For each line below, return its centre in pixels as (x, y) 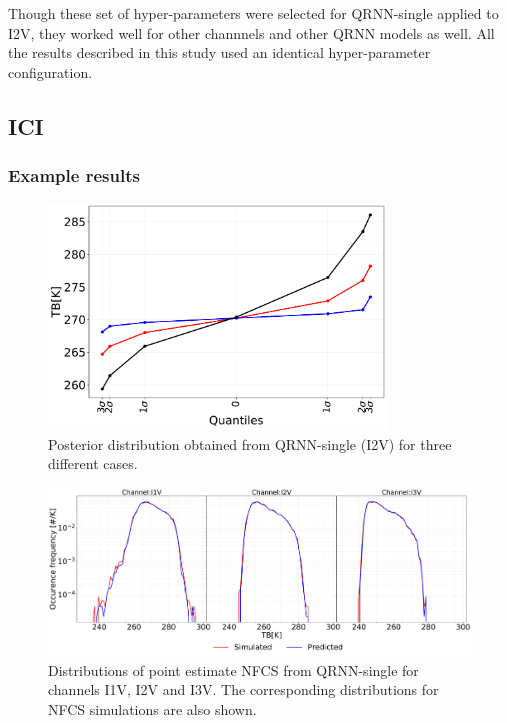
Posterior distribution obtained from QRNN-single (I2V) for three (250, 443)
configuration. (50, 71)
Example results (74, 175)
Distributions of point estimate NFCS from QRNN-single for (233, 669)
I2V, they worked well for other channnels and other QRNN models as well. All (251, 32)
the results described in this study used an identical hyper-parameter (219, 52)
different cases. (93, 463)
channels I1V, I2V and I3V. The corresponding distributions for (243, 689)
